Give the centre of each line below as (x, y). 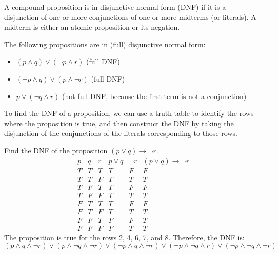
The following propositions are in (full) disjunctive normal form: (105, 44)
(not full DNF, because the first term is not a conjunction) (154, 96)
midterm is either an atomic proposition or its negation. (92, 27)
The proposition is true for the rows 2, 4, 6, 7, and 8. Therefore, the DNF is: (124, 237)
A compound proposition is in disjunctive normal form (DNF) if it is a (115, 7)
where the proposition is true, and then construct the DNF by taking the (119, 123)
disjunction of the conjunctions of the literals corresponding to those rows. (121, 133)
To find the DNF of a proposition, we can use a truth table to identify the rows (129, 113)
